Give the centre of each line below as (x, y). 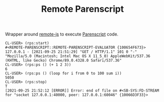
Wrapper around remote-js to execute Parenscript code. (62, 34)
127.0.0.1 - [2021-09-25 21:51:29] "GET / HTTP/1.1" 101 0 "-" (71, 52)
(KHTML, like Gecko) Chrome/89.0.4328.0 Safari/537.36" (63, 61)
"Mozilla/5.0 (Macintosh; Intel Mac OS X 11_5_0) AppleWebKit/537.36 (78, 56)
